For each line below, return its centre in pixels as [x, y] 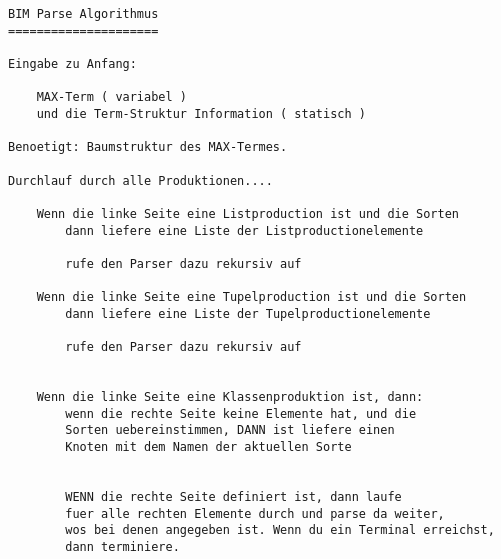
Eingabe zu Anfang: [72, 63]
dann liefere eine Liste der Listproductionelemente [244, 230]
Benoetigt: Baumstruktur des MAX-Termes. [148, 147]
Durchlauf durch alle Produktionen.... [140, 180]
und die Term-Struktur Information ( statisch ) [201, 113]
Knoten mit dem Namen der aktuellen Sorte [208, 447]
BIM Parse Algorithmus [83, 14]
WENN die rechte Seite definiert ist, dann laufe [233, 497]
